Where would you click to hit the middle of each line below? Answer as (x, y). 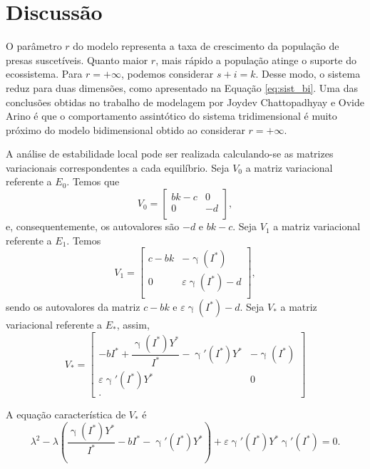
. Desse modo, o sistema (308, 74)
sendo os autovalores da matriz (73, 307)
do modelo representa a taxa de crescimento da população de (206, 46)
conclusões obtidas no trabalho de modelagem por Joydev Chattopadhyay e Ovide (185, 102)
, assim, (133, 325)
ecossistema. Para (44, 74)
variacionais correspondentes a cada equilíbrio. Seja (118, 167)
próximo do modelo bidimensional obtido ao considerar (125, 129)
